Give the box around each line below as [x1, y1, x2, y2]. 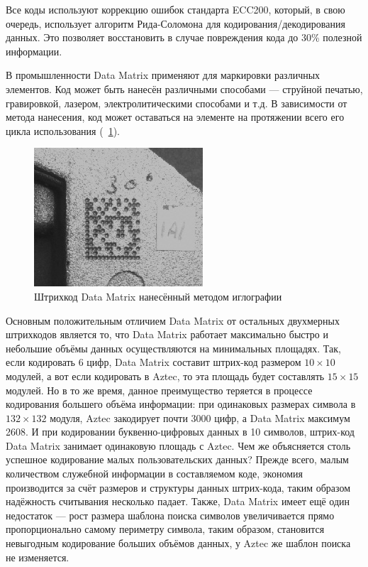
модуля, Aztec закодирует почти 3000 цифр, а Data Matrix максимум [50, 410, 350, 425]
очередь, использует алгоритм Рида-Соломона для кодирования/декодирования [6, 16, 345, 31]
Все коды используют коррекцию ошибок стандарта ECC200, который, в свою [6, 2, 345, 16]
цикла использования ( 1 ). [6, 123, 120, 138]
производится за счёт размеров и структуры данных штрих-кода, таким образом [6, 480, 351, 495]
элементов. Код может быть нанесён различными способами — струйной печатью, [6, 81, 363, 96]
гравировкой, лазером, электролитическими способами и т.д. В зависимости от [6, 95, 347, 110]
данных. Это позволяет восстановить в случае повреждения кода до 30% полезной [6, 30, 362, 45]
